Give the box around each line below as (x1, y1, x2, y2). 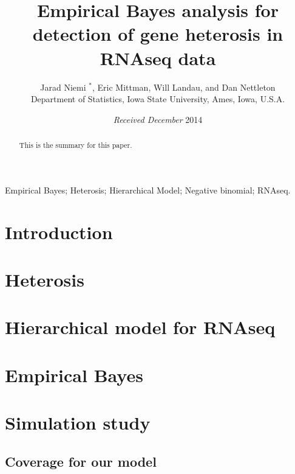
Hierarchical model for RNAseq (5, 315, 276, 340)
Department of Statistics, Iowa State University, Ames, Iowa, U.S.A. (30, 92, 285, 105)
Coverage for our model (5, 451, 157, 470)
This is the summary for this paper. (19, 140, 132, 150)
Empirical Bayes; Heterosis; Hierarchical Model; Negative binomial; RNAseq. (5, 183, 291, 196)
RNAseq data (100, 45, 216, 70)
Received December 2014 (113, 113, 203, 125)
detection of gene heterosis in (32, 21, 283, 46)
